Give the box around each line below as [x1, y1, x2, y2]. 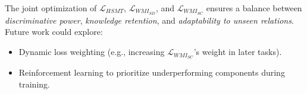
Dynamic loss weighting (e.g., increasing [18, 46, 165, 58]
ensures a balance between [206, 2, 302, 14]
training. [18, 77, 50, 90]
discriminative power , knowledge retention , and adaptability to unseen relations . [5, 14, 294, 26]
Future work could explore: [5, 25, 103, 38]
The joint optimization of [5, 2, 97, 14]
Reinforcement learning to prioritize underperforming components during [18, 66, 285, 78]
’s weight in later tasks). [193, 46, 282, 58]
